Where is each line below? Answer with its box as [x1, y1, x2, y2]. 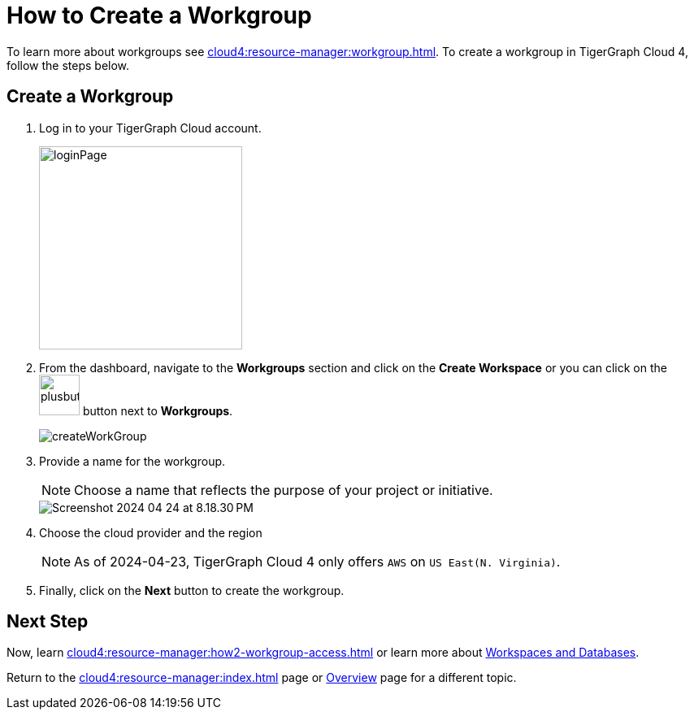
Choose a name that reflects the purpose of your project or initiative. [74, 481, 493, 498]
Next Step [7, 611, 89, 632]
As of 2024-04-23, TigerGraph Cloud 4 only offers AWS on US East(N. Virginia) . [74, 553, 561, 570]
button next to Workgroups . [82, 403, 233, 418]
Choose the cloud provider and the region [39, 525, 262, 540]
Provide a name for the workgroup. [39, 453, 226, 468]
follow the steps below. [7, 58, 130, 72]
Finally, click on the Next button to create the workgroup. [39, 583, 345, 597]
